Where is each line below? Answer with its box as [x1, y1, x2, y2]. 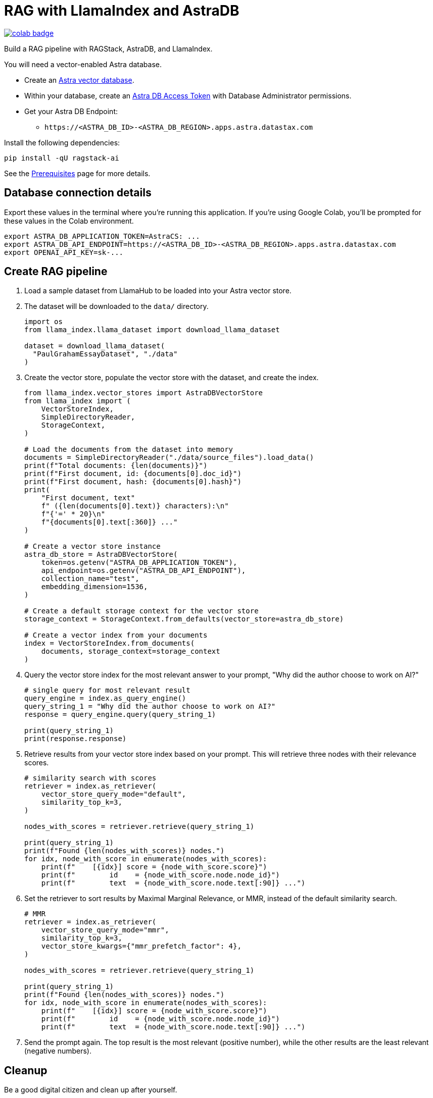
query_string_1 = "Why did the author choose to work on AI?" [24, 702, 276, 711]
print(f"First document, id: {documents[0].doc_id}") [24, 469, 242, 478]
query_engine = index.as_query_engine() [24, 694, 186, 703]
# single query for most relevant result [24, 686, 190, 695]
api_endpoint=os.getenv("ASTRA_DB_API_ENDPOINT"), [41, 566, 246, 575]
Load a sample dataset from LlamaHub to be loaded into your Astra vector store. [24, 286, 292, 295]
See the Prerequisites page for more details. [4, 169, 151, 178]
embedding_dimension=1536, [41, 583, 148, 591]
